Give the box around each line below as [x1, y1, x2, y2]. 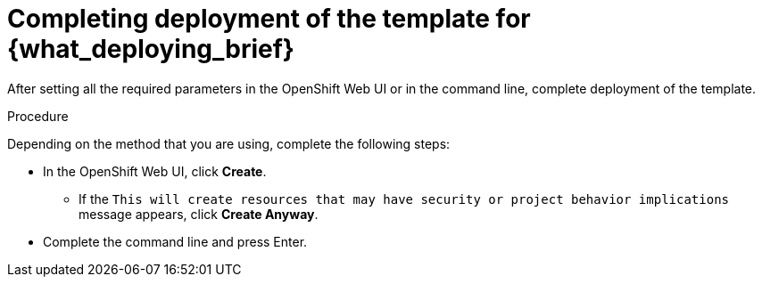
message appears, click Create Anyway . [79, 206, 319, 222]
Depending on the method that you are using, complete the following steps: [7, 135, 451, 151]
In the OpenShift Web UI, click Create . [43, 163, 267, 179]
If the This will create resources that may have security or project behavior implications [79, 191, 729, 207]
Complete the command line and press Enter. [43, 233, 308, 249]
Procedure [7, 108, 69, 124]
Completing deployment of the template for [7, 4, 531, 34]
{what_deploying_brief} [7, 34, 294, 64]
